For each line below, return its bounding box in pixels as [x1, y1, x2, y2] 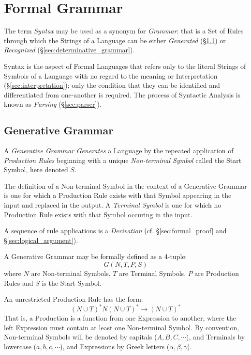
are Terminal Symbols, [119, 268, 186, 278]
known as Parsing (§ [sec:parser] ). [4, 99, 102, 109]
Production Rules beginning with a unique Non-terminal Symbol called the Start [4, 155, 242, 165]
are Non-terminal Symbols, [31, 268, 111, 278]
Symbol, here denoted [4, 164, 68, 175]
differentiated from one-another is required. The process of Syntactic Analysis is [4, 89, 241, 99]
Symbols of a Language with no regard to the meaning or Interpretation [4, 70, 218, 81]
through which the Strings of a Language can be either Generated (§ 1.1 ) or [4, 35, 226, 45]
